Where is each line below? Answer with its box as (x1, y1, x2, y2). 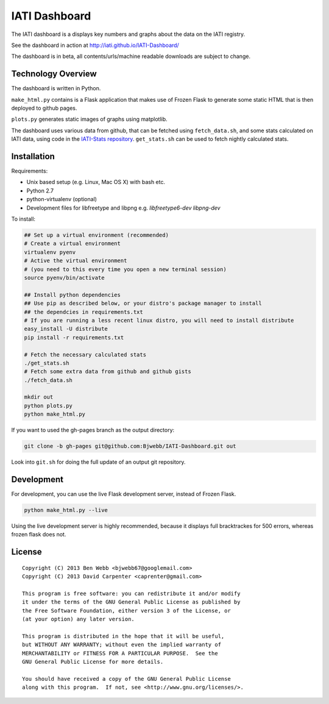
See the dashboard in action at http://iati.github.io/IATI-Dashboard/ (11, 41, 179, 49)
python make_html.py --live (24, 507, 108, 514)
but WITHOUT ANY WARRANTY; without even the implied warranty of (22, 641, 222, 649)
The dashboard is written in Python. (11, 85, 101, 92)
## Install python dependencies (24, 291, 121, 298)
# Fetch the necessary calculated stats (24, 351, 146, 358)
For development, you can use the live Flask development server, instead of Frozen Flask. (11, 491, 236, 498)
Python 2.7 (26, 187, 54, 194)
